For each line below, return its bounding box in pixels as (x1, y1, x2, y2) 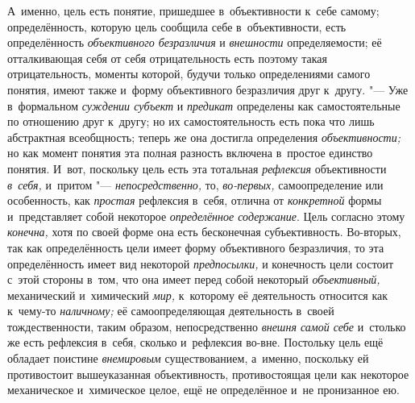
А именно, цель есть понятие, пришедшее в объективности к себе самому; (7, 2, 380, 19)
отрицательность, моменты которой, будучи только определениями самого (7, 65, 371, 82)
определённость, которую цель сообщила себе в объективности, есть (7, 18, 347, 35)
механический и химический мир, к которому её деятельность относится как (7, 286, 388, 303)
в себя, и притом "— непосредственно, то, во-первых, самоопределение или (7, 176, 384, 193)
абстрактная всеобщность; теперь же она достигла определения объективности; (7, 128, 400, 145)
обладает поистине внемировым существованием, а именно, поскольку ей (7, 350, 369, 367)
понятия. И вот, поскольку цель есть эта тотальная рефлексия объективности (7, 160, 387, 177)
